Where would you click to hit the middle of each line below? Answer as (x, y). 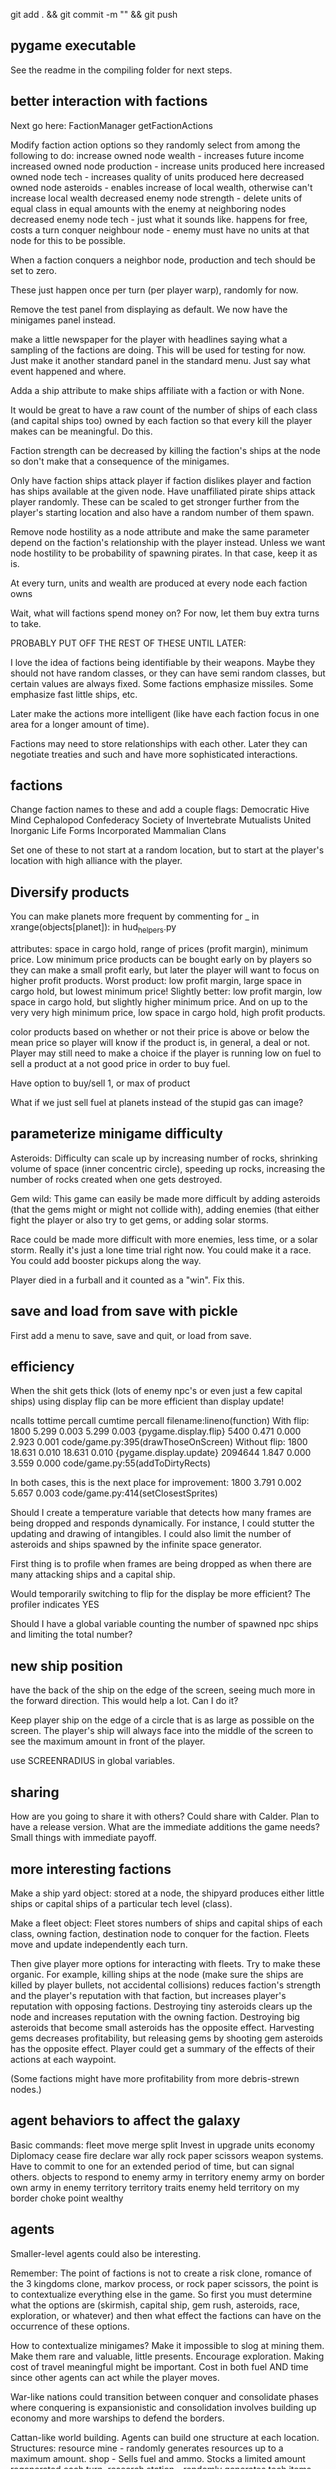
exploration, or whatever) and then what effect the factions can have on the (166, 2315)
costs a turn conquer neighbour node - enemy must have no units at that (160, 230)
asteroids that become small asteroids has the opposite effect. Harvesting (162, 2027)
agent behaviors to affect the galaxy (125, 2120)
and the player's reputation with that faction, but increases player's (148, 1995)
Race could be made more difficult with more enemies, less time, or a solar (164, 1239)
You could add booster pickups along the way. (106, 1260)
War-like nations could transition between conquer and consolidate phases (165, 2396)
